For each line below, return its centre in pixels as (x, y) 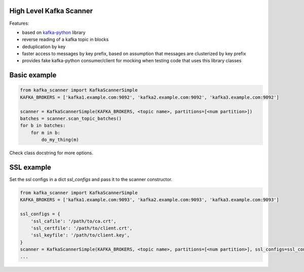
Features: (19, 23)
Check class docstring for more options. (51, 153)
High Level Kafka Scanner (51, 11)
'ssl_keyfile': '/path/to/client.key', (80, 235)
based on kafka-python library (54, 32)
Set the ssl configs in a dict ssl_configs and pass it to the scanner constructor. (91, 179)
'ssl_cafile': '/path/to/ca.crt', (73, 221)
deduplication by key (44, 47)
